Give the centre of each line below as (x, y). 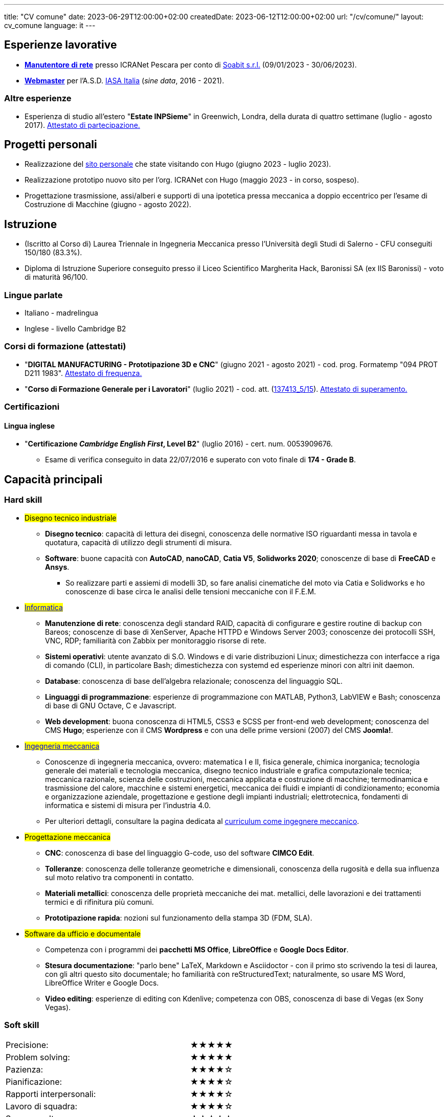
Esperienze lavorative (61, 45)
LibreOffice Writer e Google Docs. (102, 982)
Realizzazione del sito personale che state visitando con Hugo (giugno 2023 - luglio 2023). (178, 164)
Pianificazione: (34, 1082)
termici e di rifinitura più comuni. (99, 902)
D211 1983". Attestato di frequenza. (83, 373)
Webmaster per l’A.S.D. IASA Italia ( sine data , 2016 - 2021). (125, 80)
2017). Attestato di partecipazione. (82, 125)
